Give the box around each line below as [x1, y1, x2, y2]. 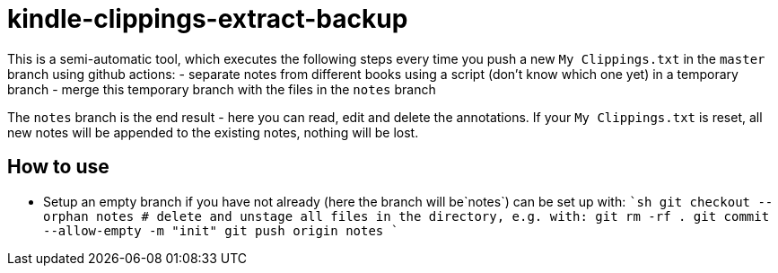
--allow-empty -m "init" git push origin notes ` [43, 223, 399, 238]
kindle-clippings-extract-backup [7, 4, 408, 34]
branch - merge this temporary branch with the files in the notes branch [7, 81, 436, 97]
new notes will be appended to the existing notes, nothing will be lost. [7, 124, 419, 140]
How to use [7, 155, 109, 179]
